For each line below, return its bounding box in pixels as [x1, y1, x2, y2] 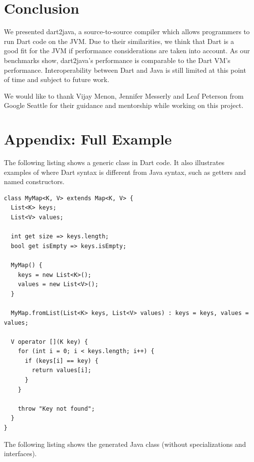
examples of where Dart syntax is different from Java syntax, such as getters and [4, 167, 246, 177]
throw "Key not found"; [18, 405, 95, 412]
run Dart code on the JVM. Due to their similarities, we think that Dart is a [4, 36, 234, 46]
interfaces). [4, 448, 37, 459]
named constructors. [4, 176, 64, 187]
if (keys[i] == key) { [24, 357, 99, 364]
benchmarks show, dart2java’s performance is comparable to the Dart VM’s [4, 55, 231, 65]
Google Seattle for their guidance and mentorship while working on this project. [4, 100, 244, 110]
